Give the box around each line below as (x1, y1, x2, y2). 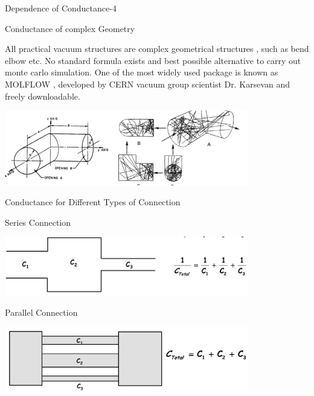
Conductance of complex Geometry (5, 22, 135, 34)
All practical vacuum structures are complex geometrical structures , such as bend (5, 42, 309, 55)
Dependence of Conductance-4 (5, 2, 117, 14)
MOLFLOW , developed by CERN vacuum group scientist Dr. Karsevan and (5, 77, 290, 90)
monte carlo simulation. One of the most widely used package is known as (5, 66, 278, 78)
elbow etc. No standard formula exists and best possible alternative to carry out (5, 54, 301, 66)
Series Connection (5, 216, 71, 228)
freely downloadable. (5, 89, 80, 102)
